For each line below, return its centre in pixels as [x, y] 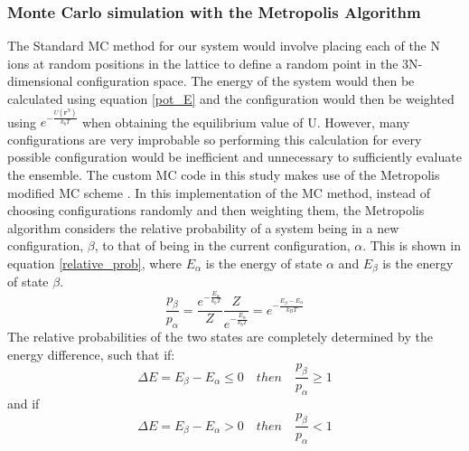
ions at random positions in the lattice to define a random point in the [203, 63]
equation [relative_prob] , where [95, 263]
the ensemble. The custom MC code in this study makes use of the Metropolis [224, 174]
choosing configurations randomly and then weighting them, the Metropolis [216, 210]
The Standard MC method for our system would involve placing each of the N [224, 46]
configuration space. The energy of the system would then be [246, 81]
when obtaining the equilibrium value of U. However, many [246, 122]
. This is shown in [412, 245]
